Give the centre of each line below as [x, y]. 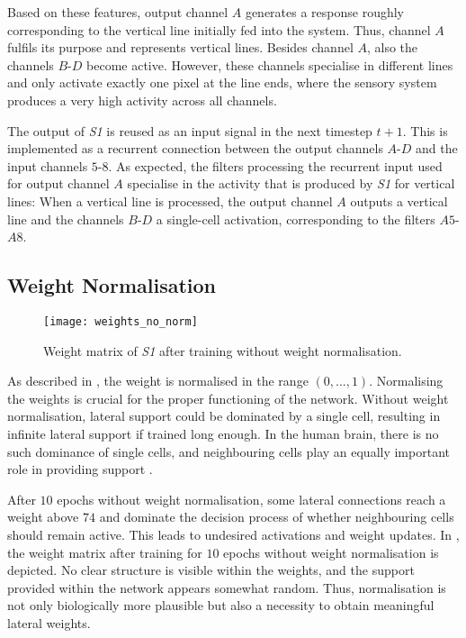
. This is [425, 130]
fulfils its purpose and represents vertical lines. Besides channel [180, 47]
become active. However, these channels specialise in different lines [270, 64]
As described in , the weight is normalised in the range [158, 381]
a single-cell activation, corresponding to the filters [296, 219]
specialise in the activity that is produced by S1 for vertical [291, 183]
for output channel [58, 183]
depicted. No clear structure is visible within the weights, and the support [211, 570]
